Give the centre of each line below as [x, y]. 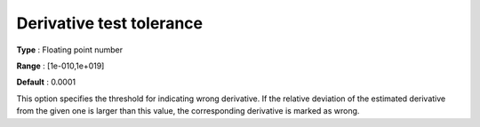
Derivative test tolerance [110, 23]
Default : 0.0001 [46, 82]
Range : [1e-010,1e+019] [60, 66]
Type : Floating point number [70, 50]
